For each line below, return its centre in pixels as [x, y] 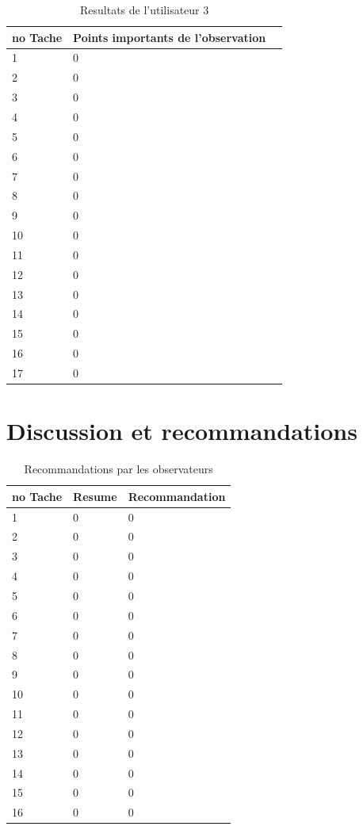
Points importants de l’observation [170, 37]
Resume [95, 496]
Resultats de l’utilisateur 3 [145, 10]
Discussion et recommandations [182, 431]
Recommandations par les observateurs [118, 469]
